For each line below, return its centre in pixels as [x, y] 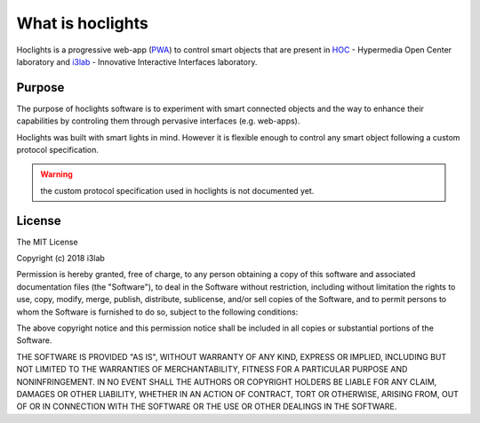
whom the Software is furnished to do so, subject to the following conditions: [157, 312]
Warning [56, 174]
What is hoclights [82, 23]
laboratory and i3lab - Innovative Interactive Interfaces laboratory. [137, 61]
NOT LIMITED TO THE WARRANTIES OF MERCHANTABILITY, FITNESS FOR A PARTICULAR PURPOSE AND [212, 370]
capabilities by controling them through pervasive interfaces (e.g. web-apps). [158, 121]
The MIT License [48, 242]
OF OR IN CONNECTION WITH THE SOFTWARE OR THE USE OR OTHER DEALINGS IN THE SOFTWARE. [207, 407]
